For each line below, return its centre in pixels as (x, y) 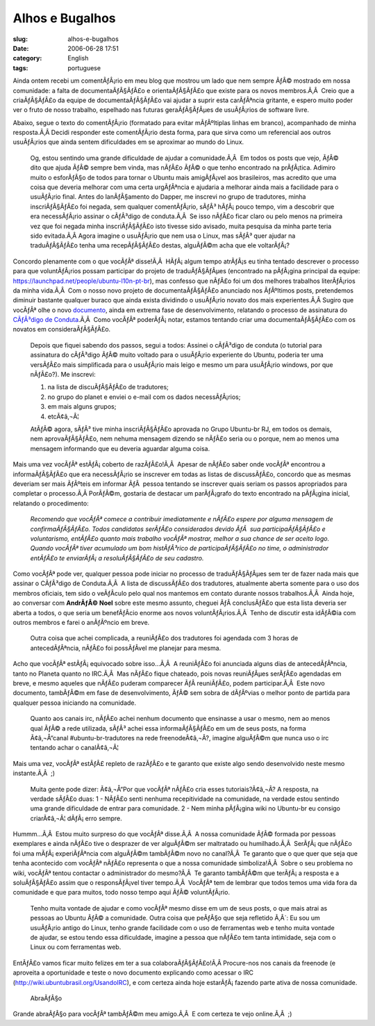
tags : (20, 68)
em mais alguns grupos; (82, 407)
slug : (20, 39)
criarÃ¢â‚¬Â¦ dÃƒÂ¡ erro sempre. (76, 818)
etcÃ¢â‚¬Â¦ (63, 416)
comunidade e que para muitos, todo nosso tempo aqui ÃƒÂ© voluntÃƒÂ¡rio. (122, 893)
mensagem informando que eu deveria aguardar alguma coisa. (120, 448)
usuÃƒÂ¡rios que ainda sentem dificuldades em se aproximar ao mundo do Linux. (128, 142)
